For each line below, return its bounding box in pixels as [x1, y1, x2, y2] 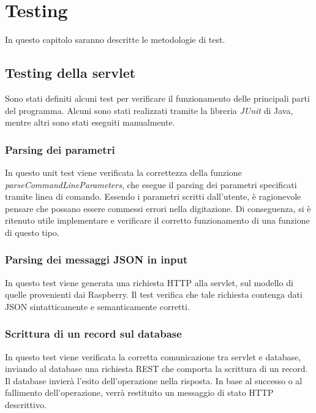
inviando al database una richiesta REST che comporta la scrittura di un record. [5, 362, 308, 375]
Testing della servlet [5, 63, 136, 82]
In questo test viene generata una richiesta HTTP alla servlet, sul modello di [5, 276, 293, 289]
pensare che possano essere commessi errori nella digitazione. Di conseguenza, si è [5, 202, 311, 214]
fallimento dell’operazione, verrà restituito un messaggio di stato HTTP [5, 386, 274, 399]
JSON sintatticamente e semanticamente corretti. [5, 300, 190, 313]
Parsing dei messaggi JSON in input [5, 252, 188, 267]
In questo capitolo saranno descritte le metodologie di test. [5, 33, 225, 46]
